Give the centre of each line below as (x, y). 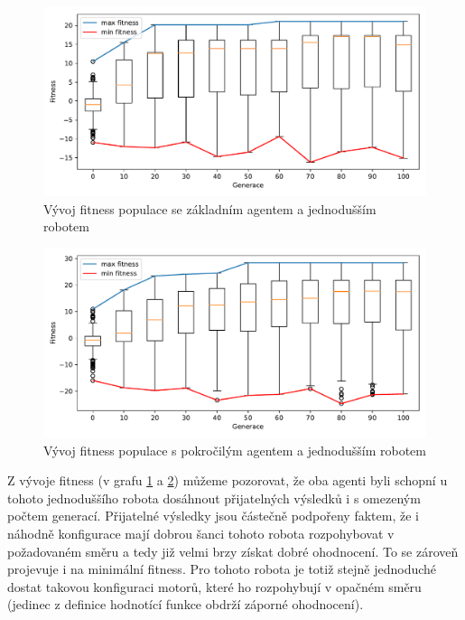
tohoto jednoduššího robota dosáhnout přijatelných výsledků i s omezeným (214, 498)
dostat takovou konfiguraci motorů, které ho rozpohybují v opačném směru (214, 586)
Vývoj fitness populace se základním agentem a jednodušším (210, 208)
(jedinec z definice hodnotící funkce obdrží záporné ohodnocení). (186, 604)
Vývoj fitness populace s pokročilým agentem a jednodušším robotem (235, 450)
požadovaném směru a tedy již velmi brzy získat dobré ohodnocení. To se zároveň (233, 551)
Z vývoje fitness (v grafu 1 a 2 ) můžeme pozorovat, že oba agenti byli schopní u (228, 480)
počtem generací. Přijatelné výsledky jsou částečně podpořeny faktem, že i (213, 516)
